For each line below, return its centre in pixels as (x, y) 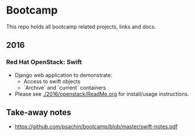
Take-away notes (39, 113)
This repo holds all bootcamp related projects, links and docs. (81, 27)
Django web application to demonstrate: (63, 75)
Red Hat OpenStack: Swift (44, 62)
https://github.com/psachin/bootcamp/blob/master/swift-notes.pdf (96, 127)
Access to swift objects (52, 81)
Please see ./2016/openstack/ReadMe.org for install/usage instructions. (102, 94)
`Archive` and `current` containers (65, 88)
